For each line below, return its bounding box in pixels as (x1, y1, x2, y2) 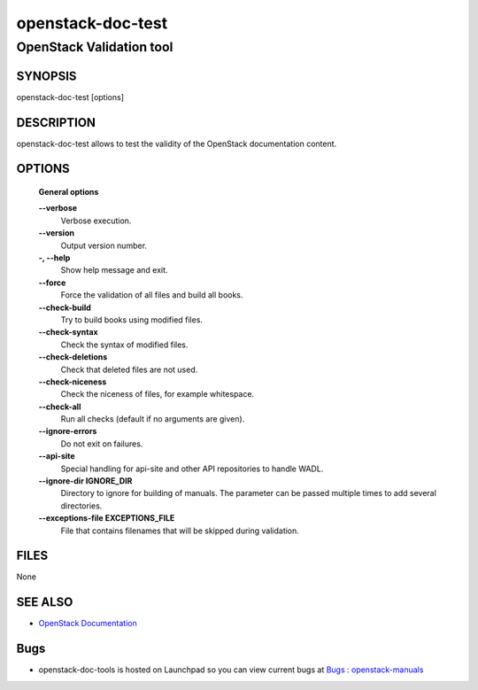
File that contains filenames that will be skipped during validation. (60, 525, 300, 536)
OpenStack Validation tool (16, 39, 173, 55)
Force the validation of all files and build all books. (60, 290, 243, 300)
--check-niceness (38, 376, 107, 387)
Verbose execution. (60, 215, 132, 226)
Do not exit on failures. (60, 438, 143, 449)
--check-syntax (38, 327, 98, 337)
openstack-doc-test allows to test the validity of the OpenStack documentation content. (16, 138, 337, 149)
